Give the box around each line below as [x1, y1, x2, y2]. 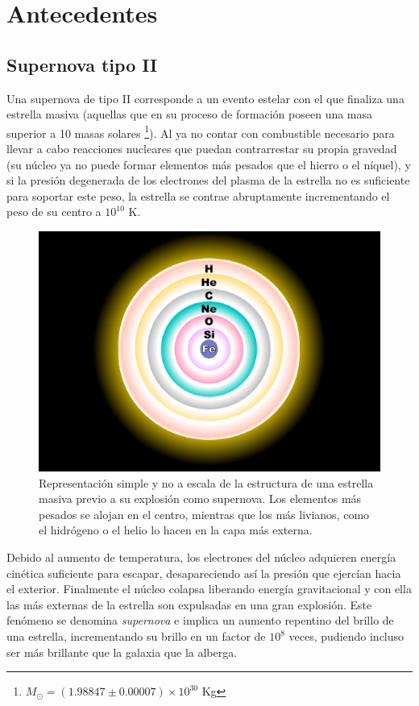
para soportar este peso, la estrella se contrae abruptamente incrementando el [6, 187, 390, 204]
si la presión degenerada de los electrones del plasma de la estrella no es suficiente [6, 172, 410, 189]
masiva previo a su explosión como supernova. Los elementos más [39, 490, 362, 507]
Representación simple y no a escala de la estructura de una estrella [39, 474, 374, 491]
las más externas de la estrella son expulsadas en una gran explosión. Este [6, 596, 372, 613]
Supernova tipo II [6, 52, 158, 77]
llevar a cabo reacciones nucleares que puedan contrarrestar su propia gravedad [6, 140, 397, 157]
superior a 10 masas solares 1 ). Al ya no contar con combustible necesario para [6, 122, 395, 141]
